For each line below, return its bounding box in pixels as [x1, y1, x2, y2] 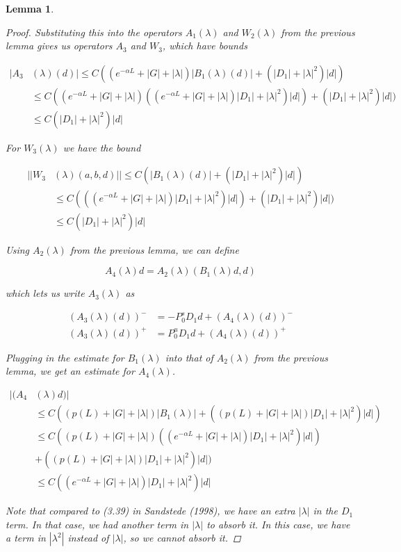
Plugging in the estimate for [6, 350, 124, 364]
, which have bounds [162, 38, 247, 53]
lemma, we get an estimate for [6, 364, 135, 378]
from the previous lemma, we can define [69, 242, 239, 257]
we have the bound [63, 140, 141, 154]
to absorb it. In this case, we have [206, 517, 350, 531]
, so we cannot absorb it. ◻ [123, 530, 241, 545]
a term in [6, 530, 46, 545]
